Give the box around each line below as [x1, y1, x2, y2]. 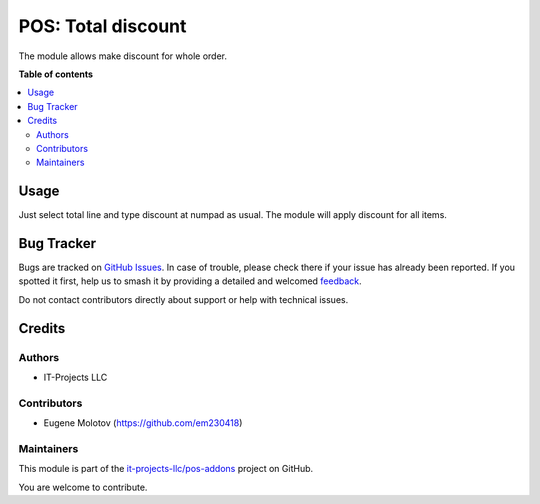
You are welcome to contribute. [18, 481, 148, 493]
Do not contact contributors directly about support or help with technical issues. [18, 293, 349, 305]
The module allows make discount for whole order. [18, 50, 227, 62]
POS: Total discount [18, 15, 187, 37]
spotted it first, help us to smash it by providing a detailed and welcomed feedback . [18, 275, 362, 287]
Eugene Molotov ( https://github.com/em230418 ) [43, 417, 243, 429]
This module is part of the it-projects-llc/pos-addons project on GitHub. [18, 463, 314, 475]
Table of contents [18, 68, 94, 80]
